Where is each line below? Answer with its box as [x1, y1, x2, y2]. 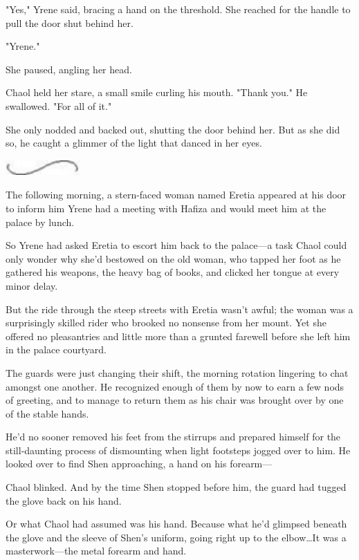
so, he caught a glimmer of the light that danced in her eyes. [6, 136, 262, 150]
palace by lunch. [6, 214, 75, 229]
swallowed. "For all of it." [6, 98, 112, 113]
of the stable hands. [6, 406, 89, 420]
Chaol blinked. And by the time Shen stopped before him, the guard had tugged [6, 480, 347, 494]
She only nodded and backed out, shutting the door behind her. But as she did [6, 122, 340, 136]
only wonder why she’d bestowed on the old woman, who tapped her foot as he [6, 251, 341, 265]
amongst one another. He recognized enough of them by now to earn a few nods [6, 379, 344, 393]
